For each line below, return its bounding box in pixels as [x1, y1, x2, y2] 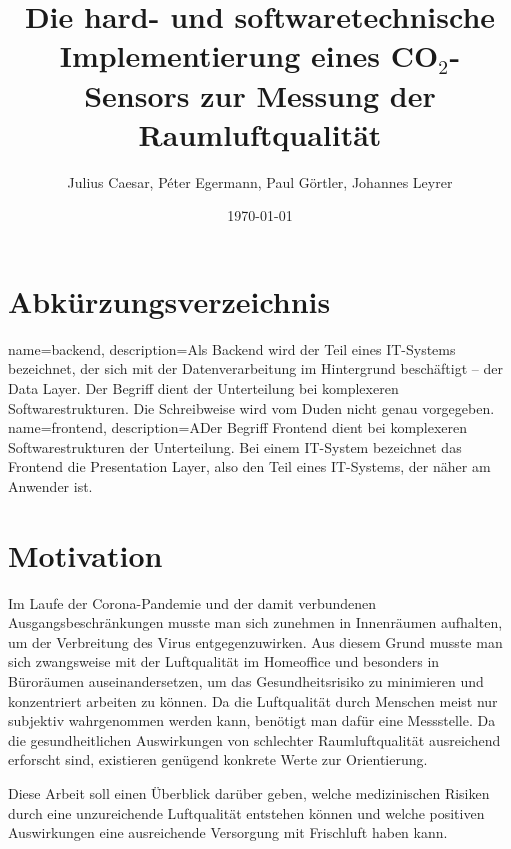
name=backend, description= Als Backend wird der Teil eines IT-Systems [8, 338, 456, 359]
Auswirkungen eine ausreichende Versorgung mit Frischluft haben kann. [8, 822, 448, 843]
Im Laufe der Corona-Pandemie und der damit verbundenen [8, 592, 377, 613]
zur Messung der [200, 74, 436, 115]
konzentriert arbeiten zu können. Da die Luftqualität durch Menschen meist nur [8, 690, 498, 711]
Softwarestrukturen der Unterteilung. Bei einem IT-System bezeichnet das [8, 436, 462, 457]
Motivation [8, 534, 163, 575]
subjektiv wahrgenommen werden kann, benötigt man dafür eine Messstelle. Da [8, 710, 496, 731]
